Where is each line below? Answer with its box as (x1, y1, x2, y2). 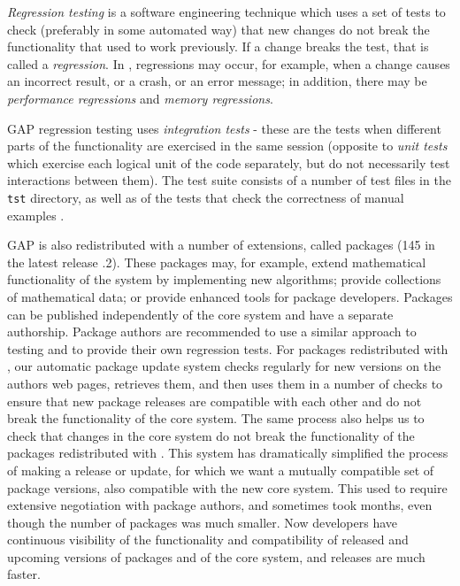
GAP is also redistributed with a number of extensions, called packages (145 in (7, 235, 435, 254)
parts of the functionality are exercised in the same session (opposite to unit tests (7, 136, 448, 155)
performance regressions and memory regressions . (7, 89, 273, 107)
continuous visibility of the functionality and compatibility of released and (7, 530, 409, 549)
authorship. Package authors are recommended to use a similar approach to (7, 322, 417, 341)
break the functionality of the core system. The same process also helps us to (7, 409, 425, 428)
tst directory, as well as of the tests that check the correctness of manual (7, 188, 404, 206)
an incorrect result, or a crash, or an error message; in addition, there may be (7, 72, 427, 90)
